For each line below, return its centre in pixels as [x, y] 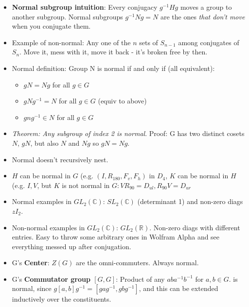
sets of [149, 42]
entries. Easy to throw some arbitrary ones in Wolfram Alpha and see [116, 237]
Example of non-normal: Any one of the [71, 42]
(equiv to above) [122, 101]
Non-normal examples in [48, 227]
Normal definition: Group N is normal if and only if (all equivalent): [113, 68]
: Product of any [140, 279]
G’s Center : [31, 263]
